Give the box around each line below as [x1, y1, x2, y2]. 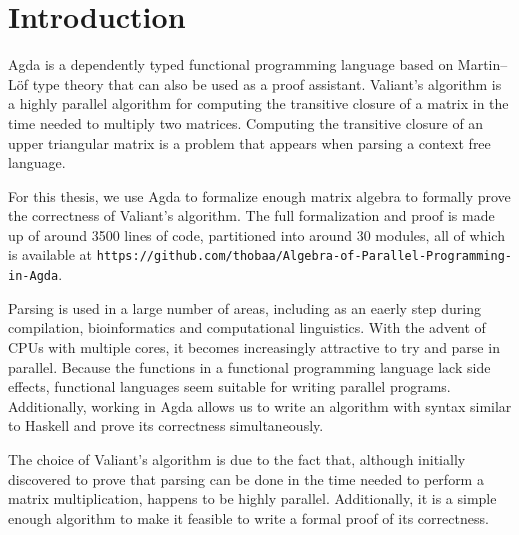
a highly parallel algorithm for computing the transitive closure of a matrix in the [8, 93, 509, 114]
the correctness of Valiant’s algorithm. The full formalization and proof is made [8, 205, 495, 226]
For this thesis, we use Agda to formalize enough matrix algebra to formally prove [8, 185, 511, 206]
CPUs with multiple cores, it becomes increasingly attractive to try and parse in [8, 336, 500, 357]
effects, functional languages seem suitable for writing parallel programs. [8, 376, 451, 397]
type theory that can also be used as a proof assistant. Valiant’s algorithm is [32, 73, 502, 94]
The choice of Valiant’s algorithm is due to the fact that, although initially [8, 448, 466, 469]
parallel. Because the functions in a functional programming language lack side [8, 356, 491, 377]
